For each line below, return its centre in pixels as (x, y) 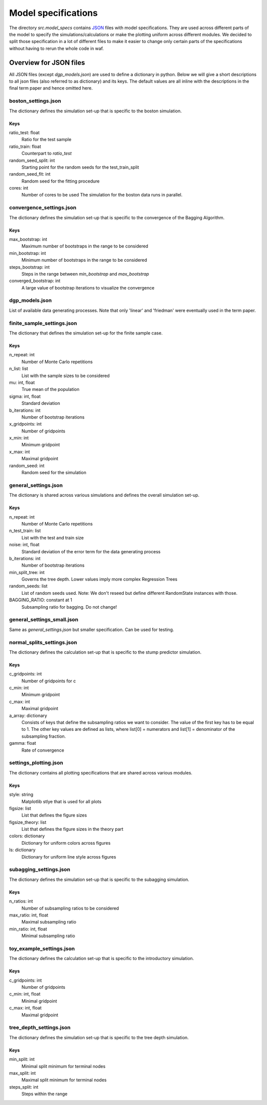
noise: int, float (24, 545)
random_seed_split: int (32, 160)
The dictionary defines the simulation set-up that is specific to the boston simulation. (95, 111)
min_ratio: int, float (28, 929)
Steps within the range (44, 1094)
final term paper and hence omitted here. (51, 88)
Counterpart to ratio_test (46, 153)
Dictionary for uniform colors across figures (66, 843)
